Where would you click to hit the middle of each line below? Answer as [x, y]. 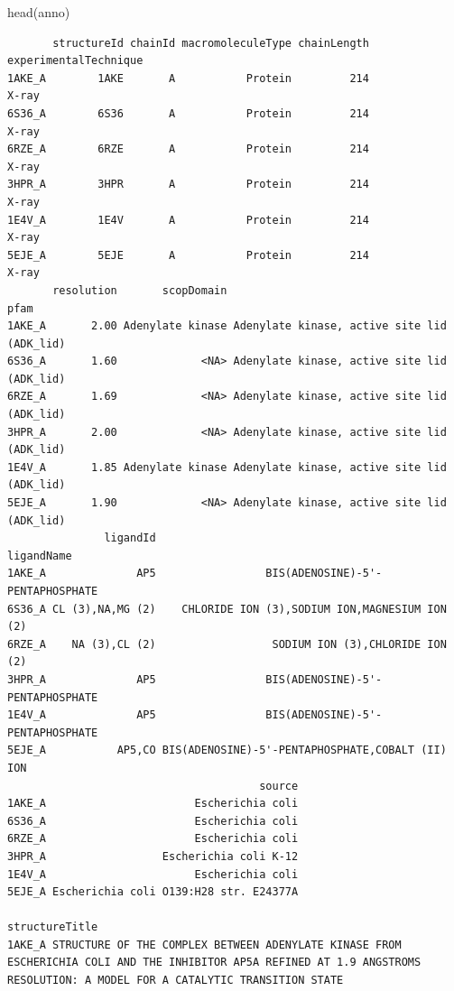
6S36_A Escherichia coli [153, 821]
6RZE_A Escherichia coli [153, 839]
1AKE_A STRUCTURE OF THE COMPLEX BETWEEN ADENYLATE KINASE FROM [204, 945]
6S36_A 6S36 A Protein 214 [188, 113]
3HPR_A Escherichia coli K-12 [153, 856]
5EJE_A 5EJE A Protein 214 [188, 255]
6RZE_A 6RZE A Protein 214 [188, 149]
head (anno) [39, 12]
